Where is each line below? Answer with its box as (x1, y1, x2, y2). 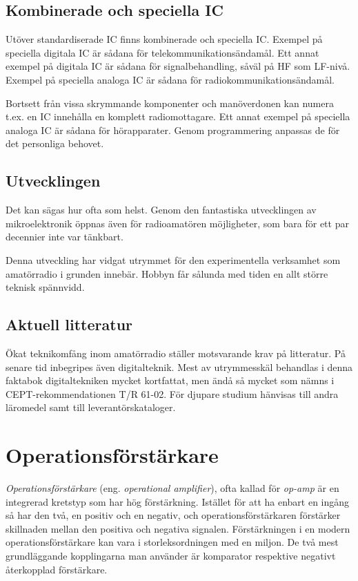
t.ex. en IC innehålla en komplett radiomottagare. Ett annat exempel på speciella (6, 109, 350, 124)
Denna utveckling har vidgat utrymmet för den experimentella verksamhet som (6, 252, 341, 267)
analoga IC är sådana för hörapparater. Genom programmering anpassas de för (6, 122, 340, 137)
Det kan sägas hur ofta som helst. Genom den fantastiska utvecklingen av (6, 202, 317, 217)
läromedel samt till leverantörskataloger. (6, 400, 176, 415)
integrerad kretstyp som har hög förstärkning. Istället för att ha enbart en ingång (6, 494, 350, 508)
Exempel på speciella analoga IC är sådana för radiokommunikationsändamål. (6, 72, 335, 86)
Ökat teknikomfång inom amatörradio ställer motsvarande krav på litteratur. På (6, 345, 346, 360)
